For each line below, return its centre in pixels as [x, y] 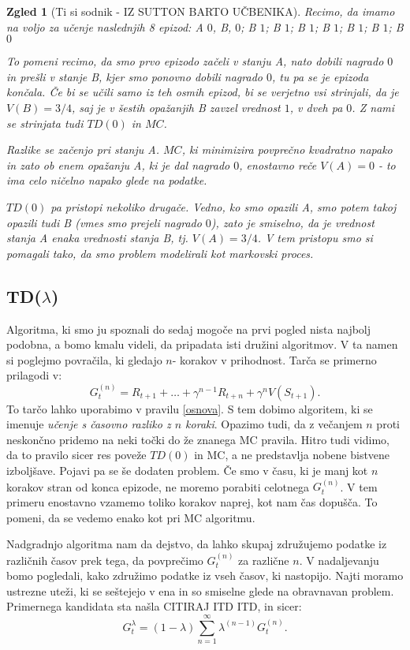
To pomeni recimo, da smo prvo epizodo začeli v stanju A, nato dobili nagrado [195, 61]
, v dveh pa [316, 107]
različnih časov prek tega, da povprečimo [105, 560]
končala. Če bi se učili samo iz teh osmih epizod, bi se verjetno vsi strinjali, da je [203, 92]
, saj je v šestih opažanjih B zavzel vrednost [176, 107]
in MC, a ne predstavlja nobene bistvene [292, 455]
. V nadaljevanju [339, 560]
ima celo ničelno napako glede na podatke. [107, 180]
